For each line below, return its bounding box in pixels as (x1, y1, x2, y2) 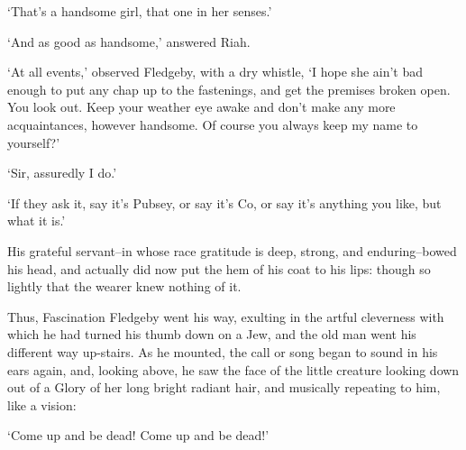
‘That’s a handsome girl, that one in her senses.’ (7, 2, 272, 20)
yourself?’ (7, 133, 60, 152)
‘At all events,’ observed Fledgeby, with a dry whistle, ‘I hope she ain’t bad (7, 62, 424, 81)
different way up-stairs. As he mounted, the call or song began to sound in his (7, 342, 438, 361)
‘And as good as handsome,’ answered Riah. (7, 32, 251, 51)
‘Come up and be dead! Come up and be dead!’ (7, 426, 270, 445)
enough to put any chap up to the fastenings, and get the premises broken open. (7, 79, 451, 98)
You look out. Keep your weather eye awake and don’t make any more (7, 97, 396, 116)
